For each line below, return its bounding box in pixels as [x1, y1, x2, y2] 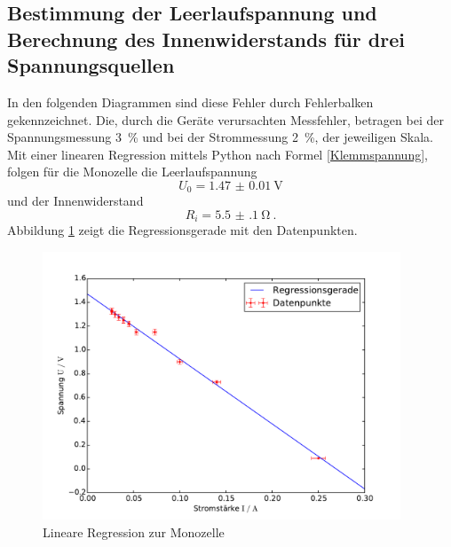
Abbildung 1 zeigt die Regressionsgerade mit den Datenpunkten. [7, 221, 358, 239]
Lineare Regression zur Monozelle [43, 522, 225, 541]
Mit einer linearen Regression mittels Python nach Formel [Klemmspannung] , [7, 145, 428, 163]
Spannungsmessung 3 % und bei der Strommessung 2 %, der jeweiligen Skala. [7, 128, 434, 146]
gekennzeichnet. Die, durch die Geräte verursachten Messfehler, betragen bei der [7, 110, 444, 129]
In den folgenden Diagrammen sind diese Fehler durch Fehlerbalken [7, 92, 374, 111]
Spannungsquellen [7, 51, 175, 79]
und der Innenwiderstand [7, 191, 144, 210]
